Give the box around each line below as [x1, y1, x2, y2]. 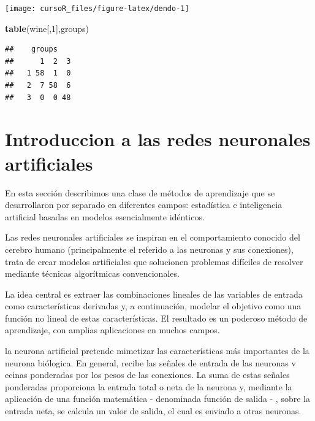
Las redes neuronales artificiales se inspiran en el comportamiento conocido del [5, 231, 300, 244]
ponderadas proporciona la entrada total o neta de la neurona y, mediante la [5, 380, 292, 393]
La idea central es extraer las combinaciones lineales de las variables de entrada [5, 287, 303, 300]
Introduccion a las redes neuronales [5, 126, 311, 152]
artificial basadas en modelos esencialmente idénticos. [5, 210, 205, 223]
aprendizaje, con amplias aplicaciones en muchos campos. [5, 323, 220, 336]
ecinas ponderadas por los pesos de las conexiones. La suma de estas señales [5, 368, 290, 381]
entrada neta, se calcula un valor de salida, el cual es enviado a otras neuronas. [5, 404, 302, 417]
